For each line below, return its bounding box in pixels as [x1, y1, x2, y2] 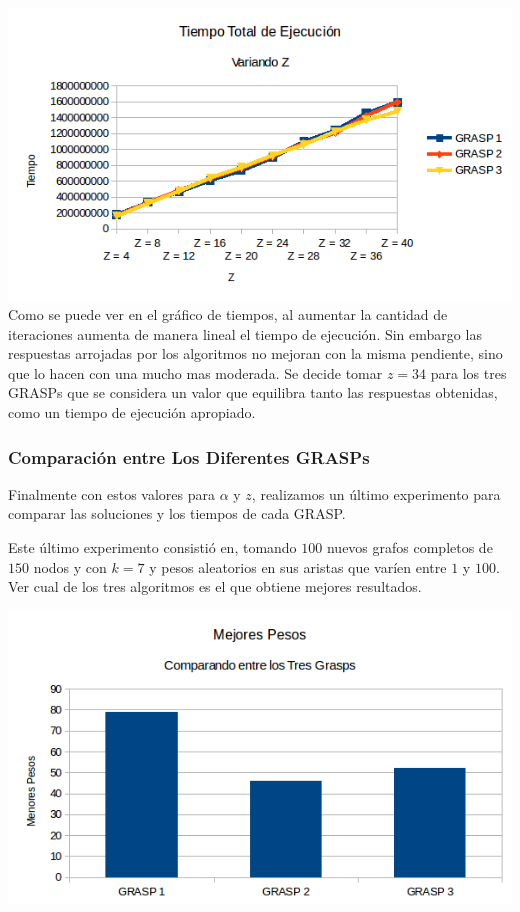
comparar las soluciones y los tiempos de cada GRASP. [8, 503, 346, 524]
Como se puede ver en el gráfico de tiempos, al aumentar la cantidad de [8, 304, 448, 325]
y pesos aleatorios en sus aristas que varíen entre [149, 556, 447, 577]
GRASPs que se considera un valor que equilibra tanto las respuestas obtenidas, [8, 382, 498, 403]
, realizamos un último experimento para [251, 483, 501, 504]
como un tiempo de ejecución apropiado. [8, 401, 256, 422]
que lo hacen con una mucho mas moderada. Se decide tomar [8, 362, 383, 383]
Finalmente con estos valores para [8, 483, 215, 504]
